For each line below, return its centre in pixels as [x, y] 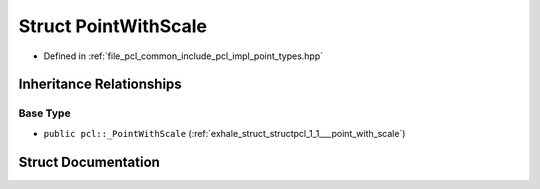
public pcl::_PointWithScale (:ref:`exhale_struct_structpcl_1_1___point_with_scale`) [224, 133]
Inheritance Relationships [100, 84]
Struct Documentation [89, 161]
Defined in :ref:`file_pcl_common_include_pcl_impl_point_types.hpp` [183, 56]
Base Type [44, 113]
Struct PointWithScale [113, 26]
